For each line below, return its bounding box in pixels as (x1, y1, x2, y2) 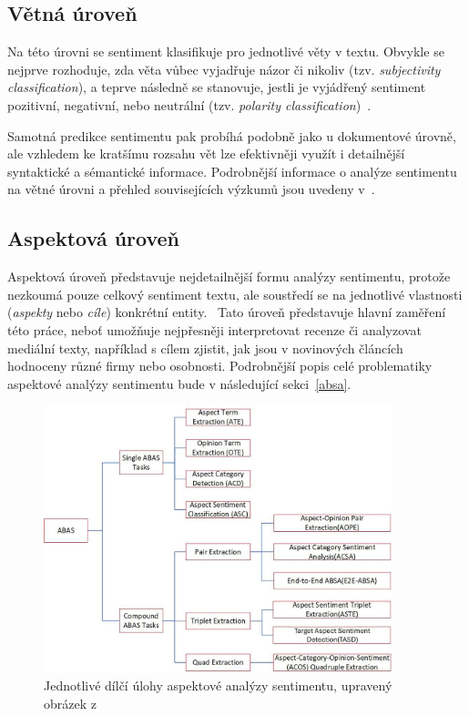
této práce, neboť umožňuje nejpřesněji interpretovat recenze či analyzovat (7, 320, 422, 339)
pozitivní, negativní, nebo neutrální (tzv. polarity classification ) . (7, 95, 372, 114)
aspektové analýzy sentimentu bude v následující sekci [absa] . (7, 373, 352, 393)
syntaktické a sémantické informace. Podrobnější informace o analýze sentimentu (7, 161, 457, 180)
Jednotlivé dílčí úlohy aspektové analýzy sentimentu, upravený (44, 676, 393, 695)
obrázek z (44, 693, 97, 712)
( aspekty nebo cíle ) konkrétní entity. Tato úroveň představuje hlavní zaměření (7, 302, 446, 322)
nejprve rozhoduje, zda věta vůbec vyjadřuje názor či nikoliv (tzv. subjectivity (7, 59, 441, 78)
